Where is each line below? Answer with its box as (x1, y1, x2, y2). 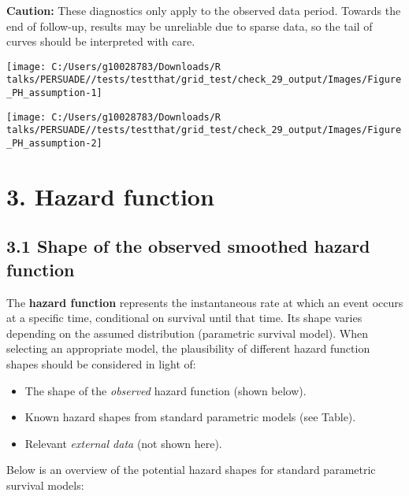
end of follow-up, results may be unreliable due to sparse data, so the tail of (6, 17, 373, 34)
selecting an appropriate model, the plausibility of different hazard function (6, 340, 370, 357)
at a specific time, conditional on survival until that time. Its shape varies (6, 309, 363, 326)
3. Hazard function (6, 180, 214, 212)
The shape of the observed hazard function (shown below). (24, 382, 307, 398)
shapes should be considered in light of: (6, 356, 196, 372)
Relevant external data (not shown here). (24, 435, 222, 451)
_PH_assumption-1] (6, 87, 102, 99)
